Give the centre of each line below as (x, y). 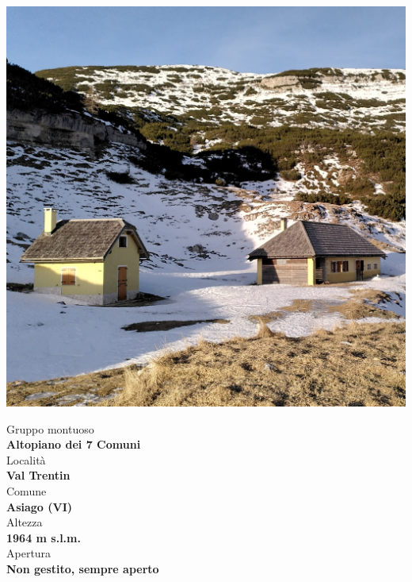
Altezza (25, 522)
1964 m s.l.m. (44, 537)
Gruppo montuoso (50, 428)
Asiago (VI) (40, 506)
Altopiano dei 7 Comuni (74, 444)
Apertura (29, 553)
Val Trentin (38, 475)
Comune (27, 490)
